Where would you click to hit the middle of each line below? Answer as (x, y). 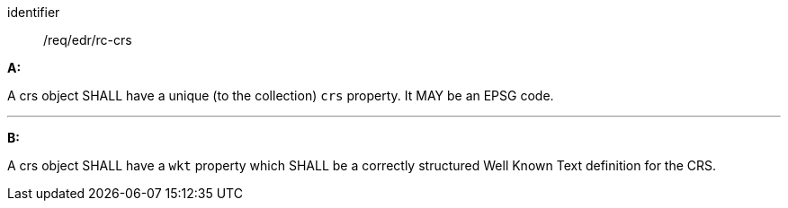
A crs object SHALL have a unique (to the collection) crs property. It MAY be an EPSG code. (281, 95)
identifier (34, 12)
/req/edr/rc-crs (88, 40)
